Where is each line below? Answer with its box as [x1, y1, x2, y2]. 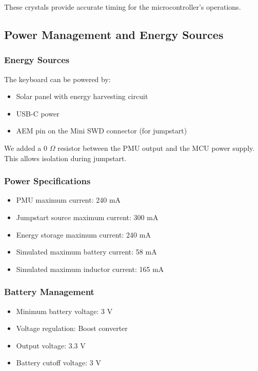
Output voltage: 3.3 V [16, 340, 86, 350]
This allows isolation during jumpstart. [4, 152, 127, 163]
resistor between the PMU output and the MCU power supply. [57, 142, 255, 153]
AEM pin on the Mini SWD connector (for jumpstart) [16, 125, 187, 136]
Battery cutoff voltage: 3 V [16, 357, 101, 368]
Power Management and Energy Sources [4, 26, 224, 42]
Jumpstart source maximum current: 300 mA [16, 211, 158, 222]
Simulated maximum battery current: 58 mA [16, 246, 157, 257]
